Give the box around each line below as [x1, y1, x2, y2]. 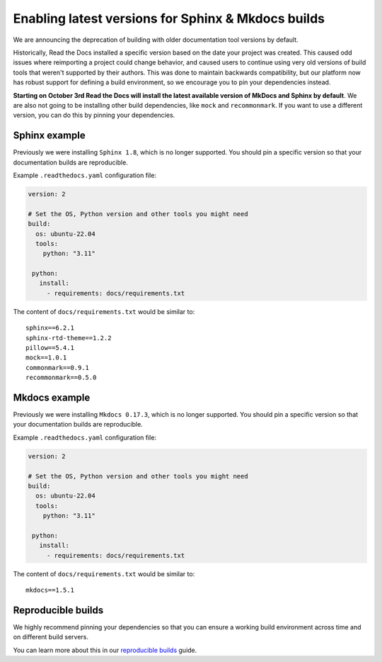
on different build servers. [13, 633, 88, 641]
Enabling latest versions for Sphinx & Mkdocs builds [13, 11, 325, 26]
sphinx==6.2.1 [25, 324, 74, 332]
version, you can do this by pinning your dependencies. [13, 111, 175, 120]
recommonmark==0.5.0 [25, 374, 97, 382]
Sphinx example [13, 130, 86, 142]
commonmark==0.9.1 [25, 364, 90, 371]
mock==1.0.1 [25, 354, 67, 361]
